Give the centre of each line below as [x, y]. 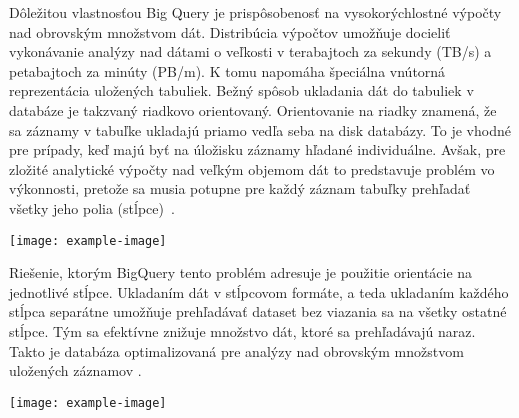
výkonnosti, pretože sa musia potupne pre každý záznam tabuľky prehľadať [240, 188]
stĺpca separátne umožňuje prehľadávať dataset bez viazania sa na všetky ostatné [258, 311]
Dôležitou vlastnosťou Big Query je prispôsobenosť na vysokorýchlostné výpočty [255, 12]
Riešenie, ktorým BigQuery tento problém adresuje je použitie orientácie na [241, 272]
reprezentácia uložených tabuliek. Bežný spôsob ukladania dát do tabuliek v [241, 90]
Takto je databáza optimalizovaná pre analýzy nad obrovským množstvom [236, 350]
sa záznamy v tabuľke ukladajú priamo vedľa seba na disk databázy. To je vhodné [260, 129]
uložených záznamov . [75, 370]
